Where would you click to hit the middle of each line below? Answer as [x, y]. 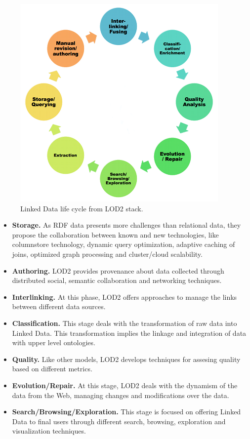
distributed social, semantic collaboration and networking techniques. [117, 280]
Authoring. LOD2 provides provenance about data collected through [118, 270]
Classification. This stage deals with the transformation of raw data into [125, 323]
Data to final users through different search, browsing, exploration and [119, 421]
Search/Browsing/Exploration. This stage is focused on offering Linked [126, 412]
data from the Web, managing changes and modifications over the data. [121, 395]
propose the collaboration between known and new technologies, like [115, 234]
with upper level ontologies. [54, 342]
